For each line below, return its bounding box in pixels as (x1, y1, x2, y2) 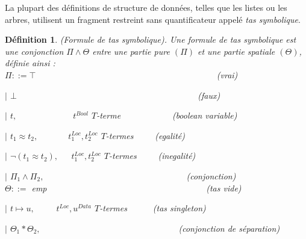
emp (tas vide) (31, 181, 242, 194)
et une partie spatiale (198, 45, 275, 57)
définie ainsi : (5, 57, 55, 69)
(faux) (198, 88, 220, 101)
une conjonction (5, 45, 64, 57)
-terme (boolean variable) (96, 109, 237, 122)
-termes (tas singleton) (99, 202, 206, 214)
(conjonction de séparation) (178, 222, 280, 234)
